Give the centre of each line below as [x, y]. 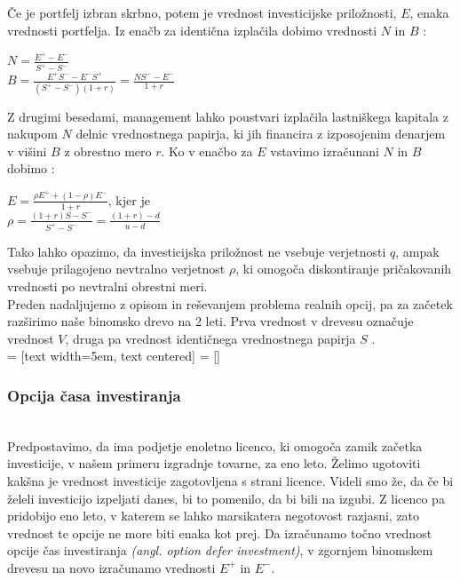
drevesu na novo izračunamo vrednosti [111, 567]
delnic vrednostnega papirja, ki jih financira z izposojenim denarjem [261, 134]
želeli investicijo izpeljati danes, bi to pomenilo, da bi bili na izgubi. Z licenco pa [226, 498]
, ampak [417, 251]
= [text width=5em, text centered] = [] [114, 356]
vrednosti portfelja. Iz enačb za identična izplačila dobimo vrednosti [192, 30]
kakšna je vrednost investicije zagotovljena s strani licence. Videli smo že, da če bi [230, 481]
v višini [27, 151]
